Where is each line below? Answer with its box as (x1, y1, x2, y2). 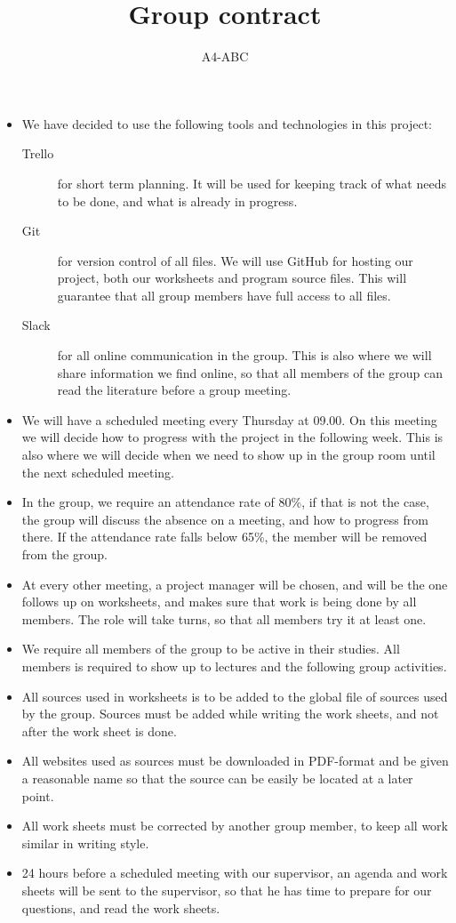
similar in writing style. (21, 833, 149, 852)
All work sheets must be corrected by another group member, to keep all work (21, 816, 448, 835)
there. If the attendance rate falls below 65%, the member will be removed (21, 527, 428, 546)
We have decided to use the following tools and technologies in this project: (21, 114, 432, 132)
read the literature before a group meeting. (57, 381, 292, 399)
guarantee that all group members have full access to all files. (57, 285, 391, 304)
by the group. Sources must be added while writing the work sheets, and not (21, 704, 439, 723)
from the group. (21, 545, 108, 563)
